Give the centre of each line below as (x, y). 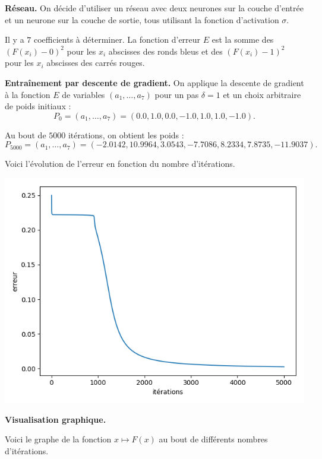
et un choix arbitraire (262, 94)
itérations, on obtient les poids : (126, 134)
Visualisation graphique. (56, 419)
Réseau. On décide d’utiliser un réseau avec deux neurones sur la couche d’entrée (154, 8)
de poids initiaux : (38, 106)
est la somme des (243, 39)
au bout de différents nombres (213, 439)
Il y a (15, 39)
